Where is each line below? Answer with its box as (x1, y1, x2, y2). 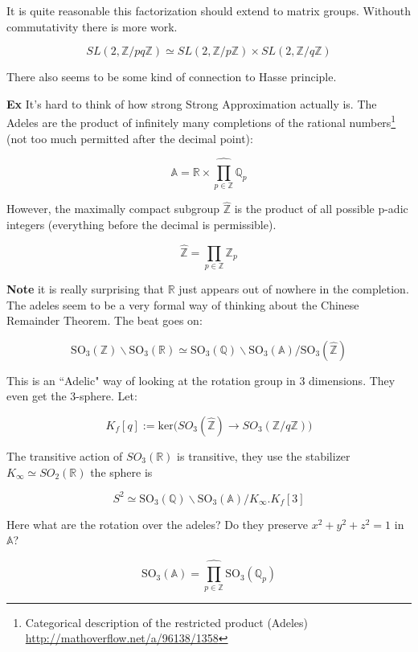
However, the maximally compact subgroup (6, 200, 219, 217)
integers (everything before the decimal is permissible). (6, 215, 277, 232)
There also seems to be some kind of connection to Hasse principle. (6, 68, 337, 85)
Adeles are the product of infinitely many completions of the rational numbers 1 (6, 112, 396, 131)
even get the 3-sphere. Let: (6, 388, 137, 404)
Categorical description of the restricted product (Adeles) (25, 613, 308, 630)
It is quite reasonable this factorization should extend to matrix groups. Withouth (6, 2, 412, 18)
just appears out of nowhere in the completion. (178, 281, 409, 297)
